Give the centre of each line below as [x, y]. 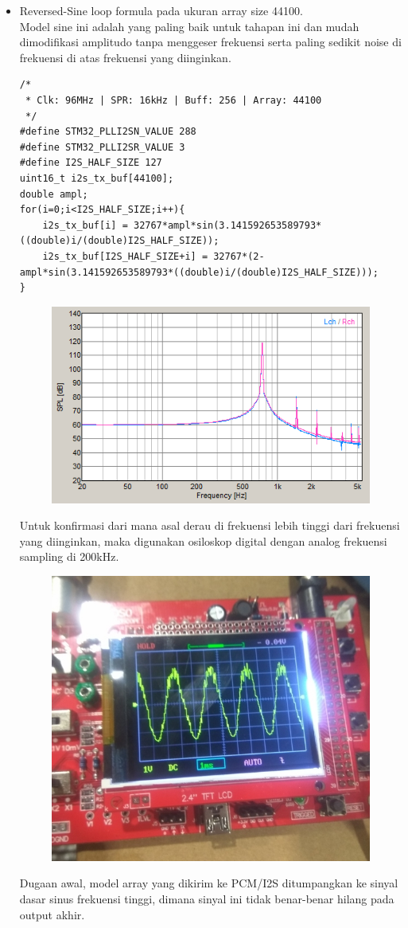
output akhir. [52, 914]
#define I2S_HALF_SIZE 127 [91, 163]
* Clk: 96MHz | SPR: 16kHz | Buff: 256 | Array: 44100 [173, 100]
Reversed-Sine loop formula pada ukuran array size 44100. [161, 10]
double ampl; [54, 194]
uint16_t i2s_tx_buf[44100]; [97, 178]
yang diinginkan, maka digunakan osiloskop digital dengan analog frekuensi [203, 540]
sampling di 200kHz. [69, 556]
